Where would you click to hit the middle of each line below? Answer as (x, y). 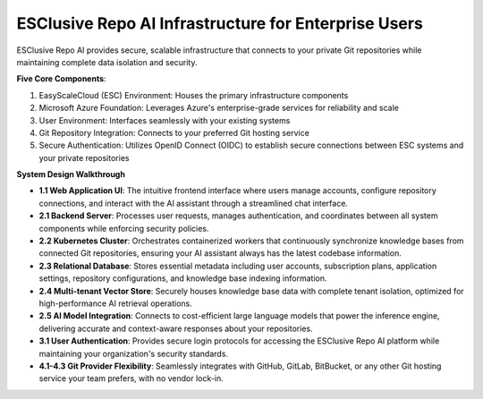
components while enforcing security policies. (124, 228)
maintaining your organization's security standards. (133, 353)
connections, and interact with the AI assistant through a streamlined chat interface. (194, 203)
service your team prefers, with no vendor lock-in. (131, 378)
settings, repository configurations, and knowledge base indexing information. (183, 278)
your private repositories (84, 157)
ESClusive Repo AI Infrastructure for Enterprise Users (220, 23)
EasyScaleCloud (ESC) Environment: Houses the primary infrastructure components (194, 95)
